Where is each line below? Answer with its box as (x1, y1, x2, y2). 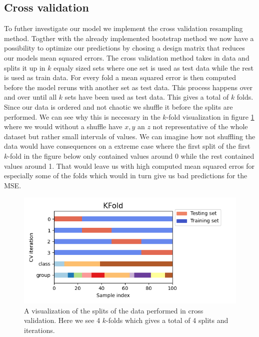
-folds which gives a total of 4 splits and (106, 315, 228, 325)
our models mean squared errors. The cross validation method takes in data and (4, 52, 249, 63)
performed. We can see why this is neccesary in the (4, 111, 160, 122)
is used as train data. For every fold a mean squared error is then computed (4, 72, 236, 83)
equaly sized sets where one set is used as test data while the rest (53, 62, 253, 73)
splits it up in (4, 62, 45, 73)
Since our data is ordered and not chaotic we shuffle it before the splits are (4, 101, 233, 112)
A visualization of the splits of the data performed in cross (24, 305, 203, 315)
